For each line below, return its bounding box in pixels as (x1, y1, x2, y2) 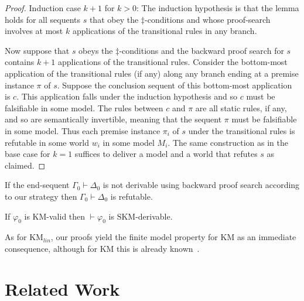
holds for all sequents (5, 13, 80, 25)
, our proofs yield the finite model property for (50, 231, 218, 243)
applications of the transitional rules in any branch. (72, 25, 257, 37)
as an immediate (237, 231, 296, 243)
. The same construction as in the (168, 136, 288, 148)
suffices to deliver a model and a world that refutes (74, 148, 258, 160)
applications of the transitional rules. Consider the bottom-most (58, 56, 288, 68)
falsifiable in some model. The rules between (5, 101, 163, 114)
